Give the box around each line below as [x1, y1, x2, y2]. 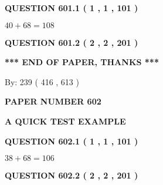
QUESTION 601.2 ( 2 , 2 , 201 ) [5, 36, 138, 48]
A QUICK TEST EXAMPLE [5, 115, 126, 127]
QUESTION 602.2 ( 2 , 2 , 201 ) [5, 169, 138, 181]
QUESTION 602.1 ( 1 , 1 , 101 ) [5, 134, 138, 147]
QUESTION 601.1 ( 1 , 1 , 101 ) [5, 2, 138, 14]
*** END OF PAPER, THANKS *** [5, 56, 159, 68]
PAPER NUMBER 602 [5, 95, 101, 107]
